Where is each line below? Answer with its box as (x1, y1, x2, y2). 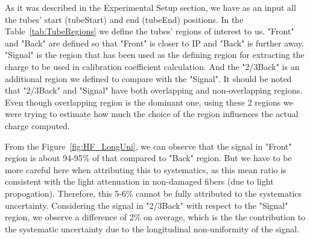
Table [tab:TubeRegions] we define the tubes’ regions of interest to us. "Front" (5, 25, 294, 37)
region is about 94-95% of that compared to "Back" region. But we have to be (5, 151, 292, 164)
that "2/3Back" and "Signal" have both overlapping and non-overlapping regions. (5, 84, 303, 97)
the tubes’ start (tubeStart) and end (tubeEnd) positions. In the (5, 13, 244, 25)
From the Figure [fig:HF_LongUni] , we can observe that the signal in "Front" (5, 139, 292, 152)
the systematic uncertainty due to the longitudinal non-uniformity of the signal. (5, 222, 300, 235)
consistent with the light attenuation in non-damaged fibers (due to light (5, 175, 274, 188)
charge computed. (5, 119, 70, 132)
